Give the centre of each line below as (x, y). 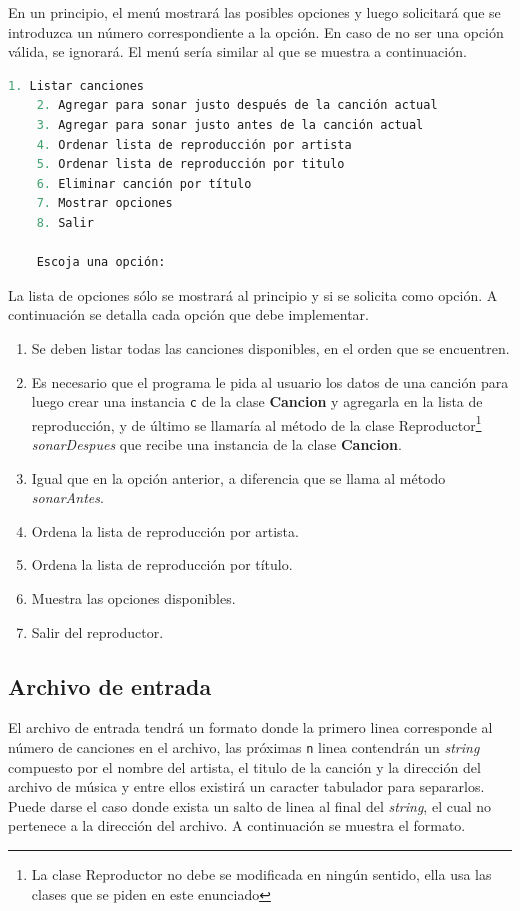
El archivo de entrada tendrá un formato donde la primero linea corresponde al (250, 727)
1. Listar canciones (76, 85)
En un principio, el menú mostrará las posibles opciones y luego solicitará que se (254, 12)
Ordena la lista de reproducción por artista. (165, 530)
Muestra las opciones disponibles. (133, 597)
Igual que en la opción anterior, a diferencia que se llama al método (238, 477)
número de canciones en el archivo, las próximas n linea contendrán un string (244, 746)
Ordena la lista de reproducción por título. (162, 564)
